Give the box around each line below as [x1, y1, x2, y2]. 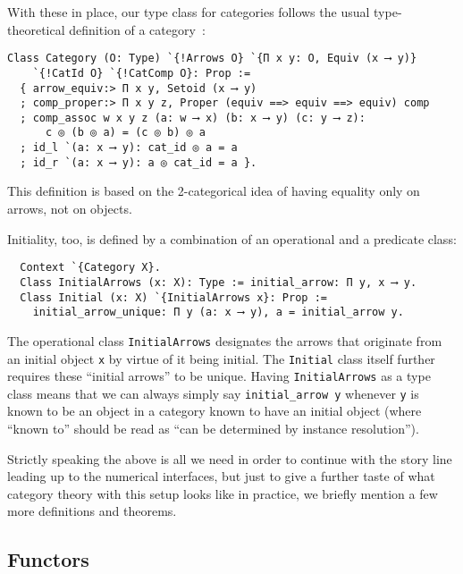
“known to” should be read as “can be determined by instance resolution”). [7, 419, 419, 438]
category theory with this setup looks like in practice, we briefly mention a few [7, 484, 438, 502]
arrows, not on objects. [7, 199, 132, 218]
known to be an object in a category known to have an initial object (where [7, 401, 422, 420]
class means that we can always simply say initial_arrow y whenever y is [7, 384, 419, 402]
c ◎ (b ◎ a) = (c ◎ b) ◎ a [45, 126, 206, 139]
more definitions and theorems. [7, 502, 177, 520]
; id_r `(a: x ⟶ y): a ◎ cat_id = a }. [20, 156, 257, 169]
